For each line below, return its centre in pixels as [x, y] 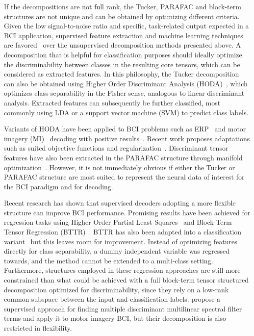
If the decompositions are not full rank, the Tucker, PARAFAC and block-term [123, 6]
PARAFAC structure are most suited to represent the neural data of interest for [124, 177]
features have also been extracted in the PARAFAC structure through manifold [123, 157]
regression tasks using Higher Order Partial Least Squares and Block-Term [118, 222]
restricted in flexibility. [38, 328]
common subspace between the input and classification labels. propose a [112, 299]
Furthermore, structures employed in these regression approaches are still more [122, 270]
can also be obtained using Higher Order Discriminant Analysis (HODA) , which [126, 83]
